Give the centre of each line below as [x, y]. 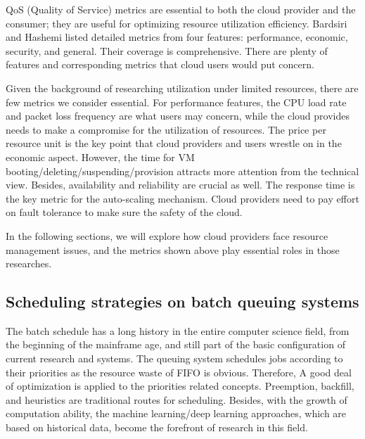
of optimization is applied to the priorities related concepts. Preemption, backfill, [180, 386]
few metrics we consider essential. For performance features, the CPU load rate [176, 102]
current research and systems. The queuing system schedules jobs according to [174, 358]
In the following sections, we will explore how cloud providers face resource [167, 235]
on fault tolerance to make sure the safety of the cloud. [124, 212]
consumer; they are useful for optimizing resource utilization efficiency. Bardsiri [177, 23]
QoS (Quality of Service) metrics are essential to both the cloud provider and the [181, 9]
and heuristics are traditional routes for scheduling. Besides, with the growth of [177, 399]
